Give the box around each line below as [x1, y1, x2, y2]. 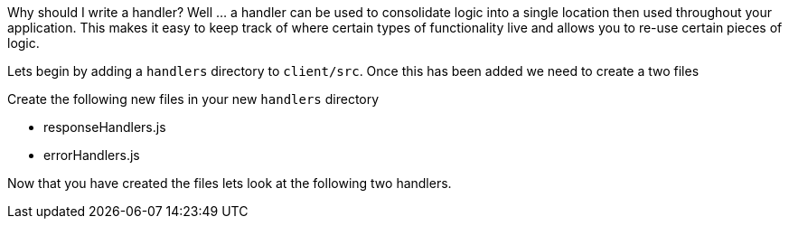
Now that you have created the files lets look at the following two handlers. [7, 175, 452, 191]
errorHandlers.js [43, 147, 140, 163]
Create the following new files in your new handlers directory [7, 91, 380, 107]
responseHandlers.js [43, 119, 166, 135]
